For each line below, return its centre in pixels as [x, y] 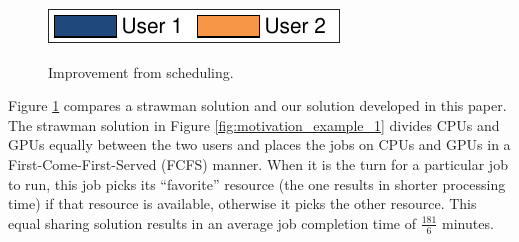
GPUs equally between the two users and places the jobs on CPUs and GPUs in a [259, 144]
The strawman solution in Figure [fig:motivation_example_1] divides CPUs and [254, 124]
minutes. [468, 222]
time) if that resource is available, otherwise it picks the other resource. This [242, 203]
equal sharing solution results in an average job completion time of [212, 222]
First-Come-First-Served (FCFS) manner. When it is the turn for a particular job [258, 163]
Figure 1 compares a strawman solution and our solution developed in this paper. [257, 105]
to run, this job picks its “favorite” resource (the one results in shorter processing [257, 183]
